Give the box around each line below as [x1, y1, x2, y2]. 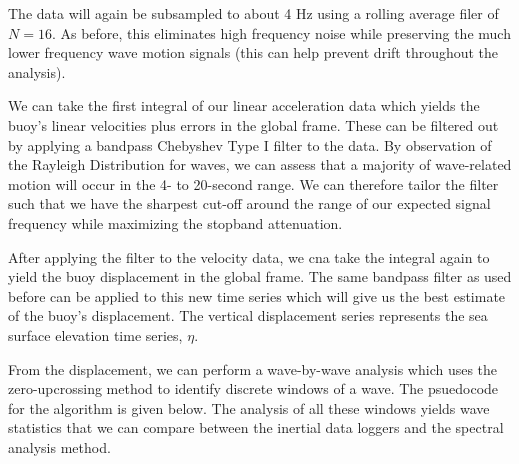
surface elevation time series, [8, 324, 183, 345]
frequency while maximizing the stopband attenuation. [8, 212, 343, 233]
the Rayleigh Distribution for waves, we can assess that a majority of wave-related [8, 154, 512, 175]
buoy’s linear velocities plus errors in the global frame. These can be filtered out [8, 114, 499, 135]
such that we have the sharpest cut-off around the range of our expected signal [8, 193, 491, 214]
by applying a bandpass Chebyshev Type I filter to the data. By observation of [8, 134, 492, 155]
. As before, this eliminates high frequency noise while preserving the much [51, 22, 511, 43]
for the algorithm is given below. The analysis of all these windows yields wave [8, 397, 490, 418]
